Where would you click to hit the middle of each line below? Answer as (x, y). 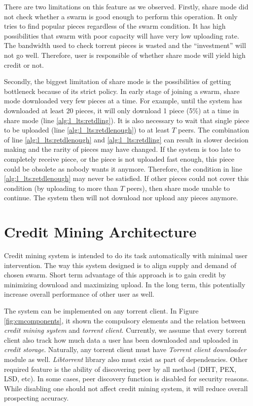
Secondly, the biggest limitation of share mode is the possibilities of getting (118, 81)
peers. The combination (213, 130)
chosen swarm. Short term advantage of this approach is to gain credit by (115, 275)
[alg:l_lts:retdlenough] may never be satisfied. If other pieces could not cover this (126, 178)
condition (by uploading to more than (61, 188)
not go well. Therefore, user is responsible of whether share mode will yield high (125, 55)
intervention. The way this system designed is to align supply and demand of (120, 265)
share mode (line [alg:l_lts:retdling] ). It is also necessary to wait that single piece (127, 120)
